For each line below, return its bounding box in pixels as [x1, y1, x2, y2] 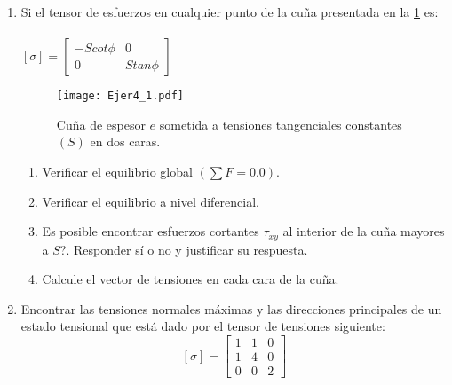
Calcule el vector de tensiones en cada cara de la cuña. [42, 270, 339, 288]
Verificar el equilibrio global [42, 162, 193, 181]
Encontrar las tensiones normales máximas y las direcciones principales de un [20, 299, 442, 318]
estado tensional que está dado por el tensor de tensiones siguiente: [20, 317, 385, 335]
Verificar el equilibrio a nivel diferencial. [42, 192, 260, 210]
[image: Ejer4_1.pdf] [56, 90, 184, 103]
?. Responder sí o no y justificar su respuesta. [59, 240, 308, 258]
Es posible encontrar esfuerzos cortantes [42, 222, 259, 240]
